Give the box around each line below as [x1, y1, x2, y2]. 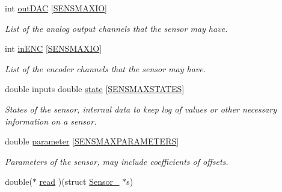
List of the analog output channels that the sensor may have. [5, 22, 228, 34]
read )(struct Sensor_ [39, 175, 120, 188]
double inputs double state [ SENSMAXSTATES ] [5, 82, 185, 95]
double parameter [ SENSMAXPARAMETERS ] [5, 135, 179, 147]
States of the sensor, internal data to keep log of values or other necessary [5, 102, 277, 115]
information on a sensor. [5, 114, 97, 127]
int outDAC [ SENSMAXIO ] [5, 2, 108, 14]
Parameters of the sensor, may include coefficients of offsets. [5, 155, 228, 167]
